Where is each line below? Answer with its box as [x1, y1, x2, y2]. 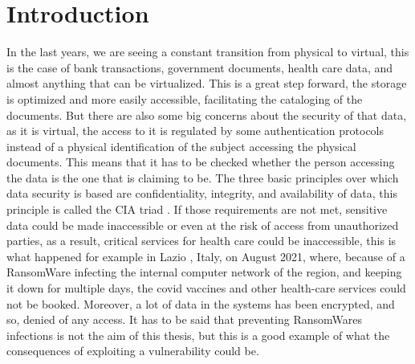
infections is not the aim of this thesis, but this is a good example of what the [6, 326, 390, 343]
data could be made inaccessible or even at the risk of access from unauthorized [6, 216, 399, 233]
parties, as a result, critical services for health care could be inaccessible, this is [6, 232, 397, 249]
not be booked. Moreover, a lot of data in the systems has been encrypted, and [6, 295, 395, 312]
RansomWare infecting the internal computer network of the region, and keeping [6, 264, 402, 280]
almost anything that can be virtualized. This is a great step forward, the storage [6, 75, 407, 92]
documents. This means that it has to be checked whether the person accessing [6, 153, 395, 170]
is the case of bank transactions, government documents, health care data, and [6, 59, 393, 76]
